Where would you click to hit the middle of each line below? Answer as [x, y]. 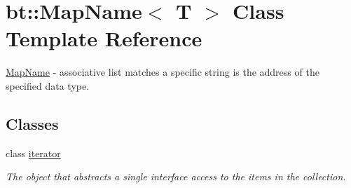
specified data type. [48, 85]
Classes [32, 123]
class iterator [33, 153]
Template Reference [104, 38]
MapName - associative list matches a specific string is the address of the [163, 72]
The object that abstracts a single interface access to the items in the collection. [176, 176]
